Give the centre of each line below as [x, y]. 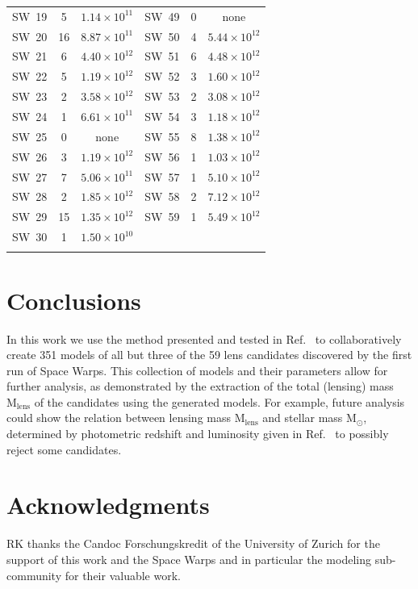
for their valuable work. [123, 575]
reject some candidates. [64, 449]
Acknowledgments [108, 505]
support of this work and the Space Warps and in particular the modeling [189, 559]
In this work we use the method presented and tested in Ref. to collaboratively [204, 338]
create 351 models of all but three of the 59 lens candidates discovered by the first [209, 355]
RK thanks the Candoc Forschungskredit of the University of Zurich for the [193, 543]
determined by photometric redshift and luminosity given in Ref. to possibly [198, 434]
